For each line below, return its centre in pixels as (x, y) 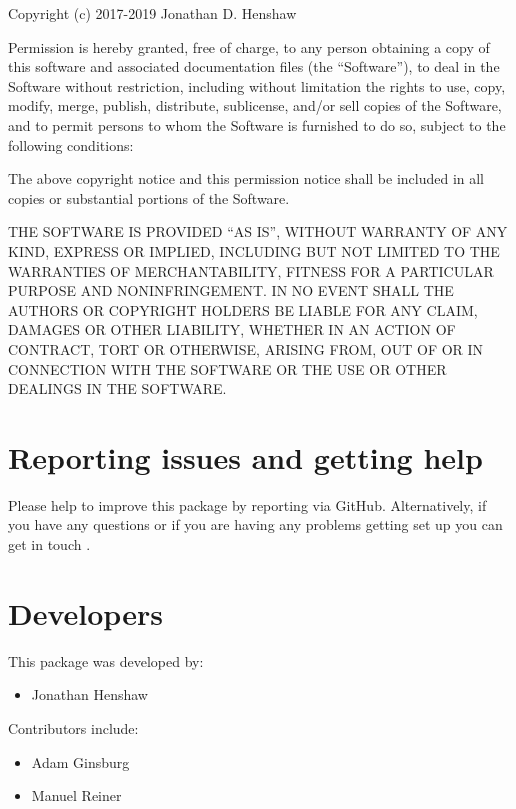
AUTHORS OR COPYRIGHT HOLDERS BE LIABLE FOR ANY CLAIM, (243, 309)
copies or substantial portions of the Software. (149, 197)
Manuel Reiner (76, 795)
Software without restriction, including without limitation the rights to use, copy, (257, 85)
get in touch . (49, 544)
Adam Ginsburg (80, 761)
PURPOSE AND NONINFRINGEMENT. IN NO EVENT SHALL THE (231, 290)
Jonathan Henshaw (89, 694)
